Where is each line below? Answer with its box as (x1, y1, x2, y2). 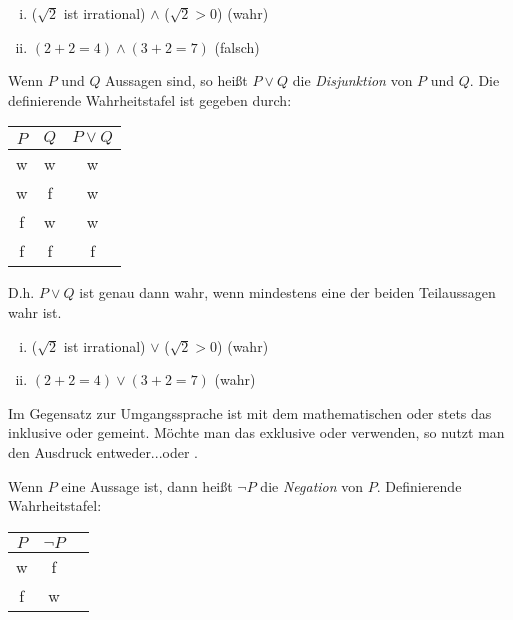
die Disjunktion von (292, 70, 413, 91)
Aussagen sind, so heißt (105, 70, 248, 91)
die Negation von (260, 475, 364, 496)
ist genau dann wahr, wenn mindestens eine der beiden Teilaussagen (79, 282, 496, 303)
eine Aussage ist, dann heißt (61, 475, 233, 496)
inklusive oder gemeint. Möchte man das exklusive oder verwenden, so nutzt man (8, 422, 505, 443)
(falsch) (214, 36, 260, 57)
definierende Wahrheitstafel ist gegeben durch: (8, 89, 292, 110)
